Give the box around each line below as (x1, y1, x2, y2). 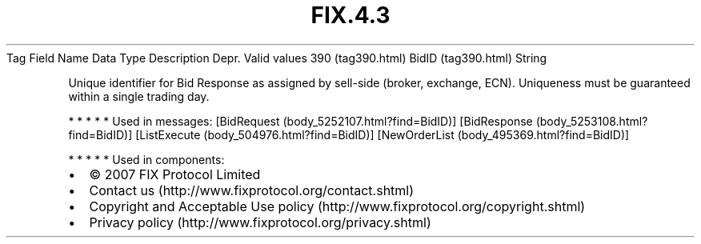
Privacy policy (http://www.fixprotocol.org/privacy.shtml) (89, 214, 431, 230)
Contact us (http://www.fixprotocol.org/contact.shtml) (89, 182, 415, 198)
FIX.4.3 (310, 2, 391, 29)
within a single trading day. (68, 89, 210, 103)
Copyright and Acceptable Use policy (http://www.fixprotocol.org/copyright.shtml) (89, 198, 586, 214)
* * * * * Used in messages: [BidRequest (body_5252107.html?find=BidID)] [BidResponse (68, 114, 533, 128)
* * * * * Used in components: (68, 152, 225, 166)
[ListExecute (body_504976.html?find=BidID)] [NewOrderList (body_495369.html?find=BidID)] (135, 127, 630, 142)
